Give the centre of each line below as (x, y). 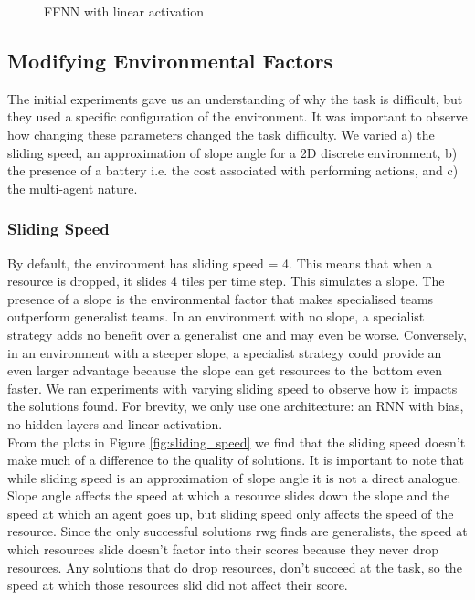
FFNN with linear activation (124, 11)
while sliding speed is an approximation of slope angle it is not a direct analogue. (234, 477)
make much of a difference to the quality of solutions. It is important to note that (236, 460)
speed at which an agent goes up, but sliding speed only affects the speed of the (231, 513)
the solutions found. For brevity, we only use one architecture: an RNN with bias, (236, 406)
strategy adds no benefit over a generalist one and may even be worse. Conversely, (237, 334)
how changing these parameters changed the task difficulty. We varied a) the (221, 134)
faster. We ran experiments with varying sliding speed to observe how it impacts (232, 388)
